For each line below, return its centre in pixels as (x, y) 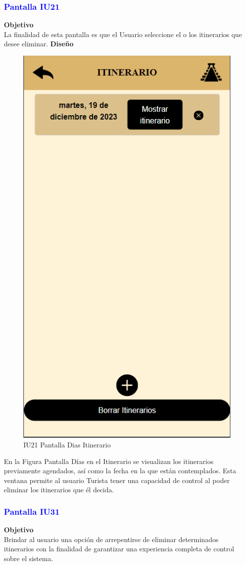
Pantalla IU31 (32, 511)
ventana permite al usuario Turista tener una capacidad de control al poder (117, 480)
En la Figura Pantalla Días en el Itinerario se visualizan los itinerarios (109, 461)
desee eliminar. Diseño (39, 44)
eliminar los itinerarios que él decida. (59, 490)
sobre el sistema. (29, 558)
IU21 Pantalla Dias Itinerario (67, 445)
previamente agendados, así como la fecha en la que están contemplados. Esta (120, 471)
